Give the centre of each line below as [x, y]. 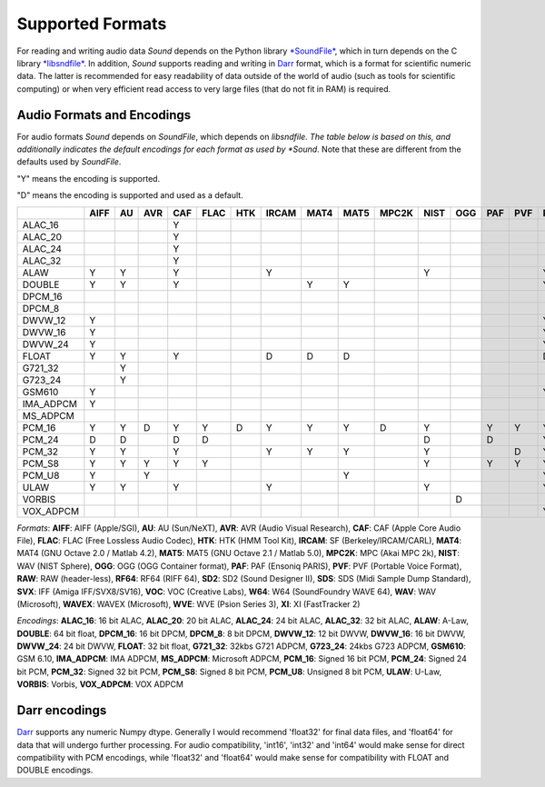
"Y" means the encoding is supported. [89, 178]
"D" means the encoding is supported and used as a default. [130, 195]
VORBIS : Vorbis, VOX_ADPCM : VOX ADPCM [100, 684]
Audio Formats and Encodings [104, 115]
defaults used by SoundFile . [69, 162]
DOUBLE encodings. [55, 770]
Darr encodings [62, 710]
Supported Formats [92, 24]
